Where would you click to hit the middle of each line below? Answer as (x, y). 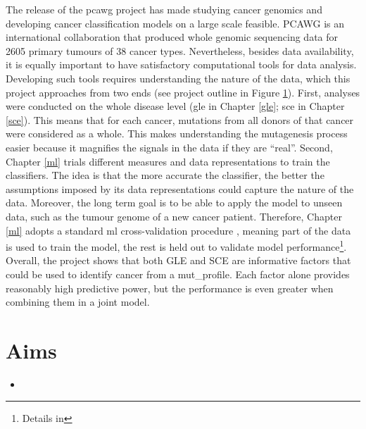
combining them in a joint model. (78, 302)
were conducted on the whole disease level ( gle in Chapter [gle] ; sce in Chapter (175, 106)
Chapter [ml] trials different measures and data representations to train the (168, 161)
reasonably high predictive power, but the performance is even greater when (170, 288)
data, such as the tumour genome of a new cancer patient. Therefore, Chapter (174, 216)
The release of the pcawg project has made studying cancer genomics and (164, 9)
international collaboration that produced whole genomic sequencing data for (172, 37)
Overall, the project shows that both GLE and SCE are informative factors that (178, 260)
